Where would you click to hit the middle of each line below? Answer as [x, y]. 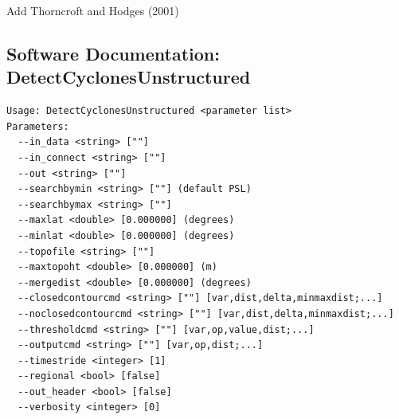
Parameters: [38, 126]
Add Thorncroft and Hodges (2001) [93, 10]
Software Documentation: [113, 53]
